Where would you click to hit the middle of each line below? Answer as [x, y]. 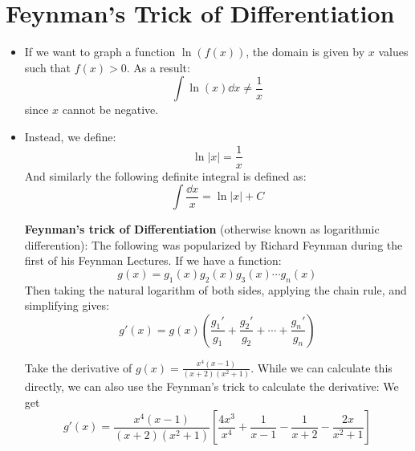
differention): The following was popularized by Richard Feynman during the [214, 244]
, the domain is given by [305, 52]
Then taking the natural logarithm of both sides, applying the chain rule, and [216, 289]
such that [48, 67]
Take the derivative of [78, 367]
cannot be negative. [110, 110]
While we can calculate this [325, 367]
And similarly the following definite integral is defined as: [165, 175]
